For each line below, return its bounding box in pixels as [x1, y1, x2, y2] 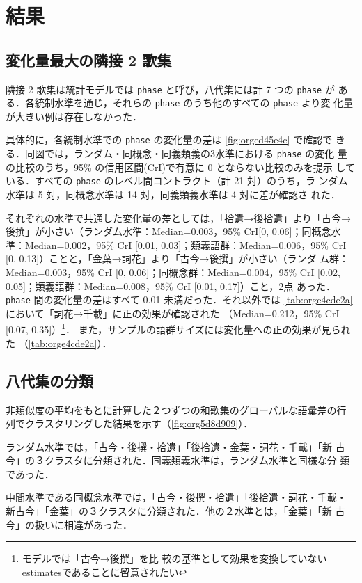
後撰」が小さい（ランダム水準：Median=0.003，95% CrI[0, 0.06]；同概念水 [6, 224, 341, 239]
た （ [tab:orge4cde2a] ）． [6, 335, 112, 350]
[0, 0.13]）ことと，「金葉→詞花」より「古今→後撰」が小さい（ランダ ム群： [6, 251, 349, 266]
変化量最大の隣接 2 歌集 [6, 49, 172, 70]
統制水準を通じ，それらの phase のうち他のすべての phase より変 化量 [34, 95, 354, 110]
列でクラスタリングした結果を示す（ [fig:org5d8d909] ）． [6, 416, 253, 431]
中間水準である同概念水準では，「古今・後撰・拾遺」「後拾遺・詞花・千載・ [6, 490, 347, 504]
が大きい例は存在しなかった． [6, 109, 142, 123]
